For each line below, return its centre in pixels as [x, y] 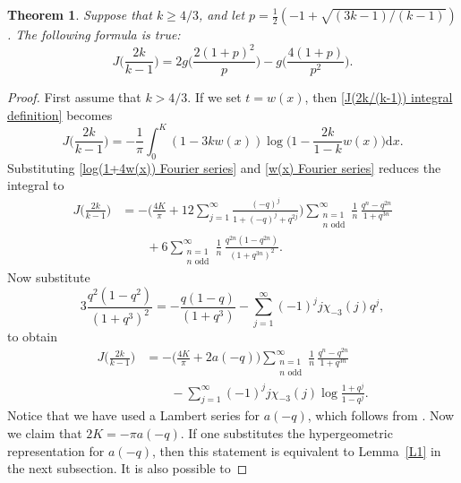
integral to [36, 185]
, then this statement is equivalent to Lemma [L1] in [297, 450]
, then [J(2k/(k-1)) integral [379, 97]
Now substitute [49, 277]
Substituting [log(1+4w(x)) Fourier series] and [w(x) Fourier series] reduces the [224, 167]
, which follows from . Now [381, 415]
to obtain [33, 336]
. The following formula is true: [94, 34]
